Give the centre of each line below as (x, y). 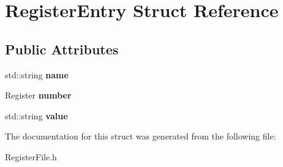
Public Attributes (62, 49)
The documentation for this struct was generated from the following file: (141, 136)
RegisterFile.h (31, 156)
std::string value (36, 115)
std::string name (37, 74)
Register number (38, 95)
